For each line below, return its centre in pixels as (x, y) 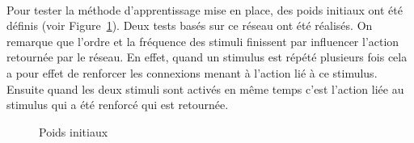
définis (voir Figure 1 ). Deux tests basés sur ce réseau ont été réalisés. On (190, 25)
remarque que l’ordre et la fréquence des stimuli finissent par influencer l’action (203, 41)
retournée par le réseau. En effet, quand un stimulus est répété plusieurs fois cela (207, 57)
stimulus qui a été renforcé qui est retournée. (118, 105)
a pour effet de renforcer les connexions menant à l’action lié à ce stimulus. (192, 72)
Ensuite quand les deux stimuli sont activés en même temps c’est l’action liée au (205, 88)
